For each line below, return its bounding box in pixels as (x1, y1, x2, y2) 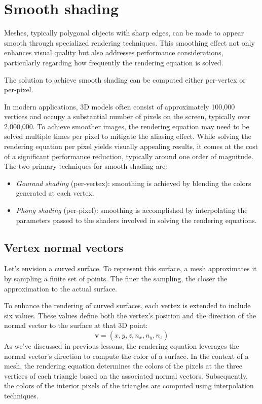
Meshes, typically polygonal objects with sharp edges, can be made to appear (4, 27, 244, 38)
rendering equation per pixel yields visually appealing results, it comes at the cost (4, 141, 258, 152)
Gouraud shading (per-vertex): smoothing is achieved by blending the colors (16, 177, 251, 188)
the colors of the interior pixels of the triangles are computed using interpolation (4, 380, 254, 391)
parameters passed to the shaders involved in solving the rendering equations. (16, 214, 257, 225)
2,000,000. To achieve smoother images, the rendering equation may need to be (4, 121, 249, 131)
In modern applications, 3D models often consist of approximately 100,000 (4, 101, 235, 112)
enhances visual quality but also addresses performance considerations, (4, 47, 223, 58)
